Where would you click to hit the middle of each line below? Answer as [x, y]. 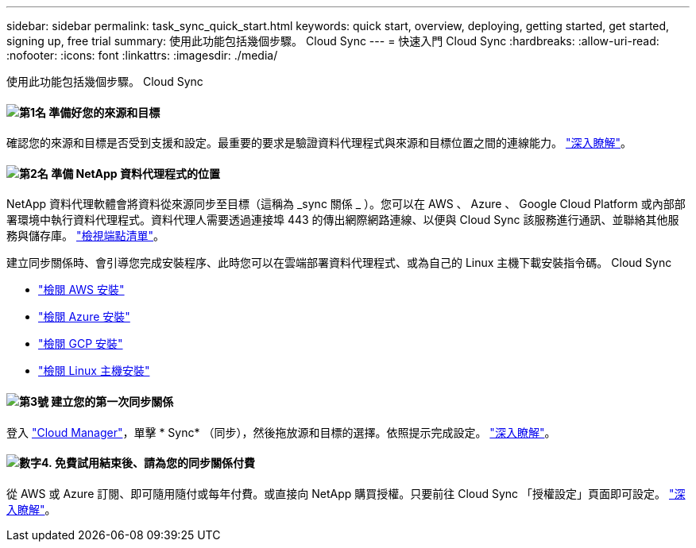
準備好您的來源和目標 [104, 112]
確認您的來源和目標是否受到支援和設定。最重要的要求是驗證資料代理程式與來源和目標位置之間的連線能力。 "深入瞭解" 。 [319, 143]
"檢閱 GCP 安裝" [81, 344]
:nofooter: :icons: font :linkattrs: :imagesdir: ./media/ [142, 55]
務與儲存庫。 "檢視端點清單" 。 [85, 236]
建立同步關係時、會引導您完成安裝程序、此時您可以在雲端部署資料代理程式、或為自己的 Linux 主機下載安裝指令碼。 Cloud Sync [339, 263]
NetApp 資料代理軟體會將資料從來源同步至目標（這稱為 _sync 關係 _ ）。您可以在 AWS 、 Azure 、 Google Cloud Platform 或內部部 [346, 204]
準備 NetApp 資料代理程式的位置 [136, 173]
